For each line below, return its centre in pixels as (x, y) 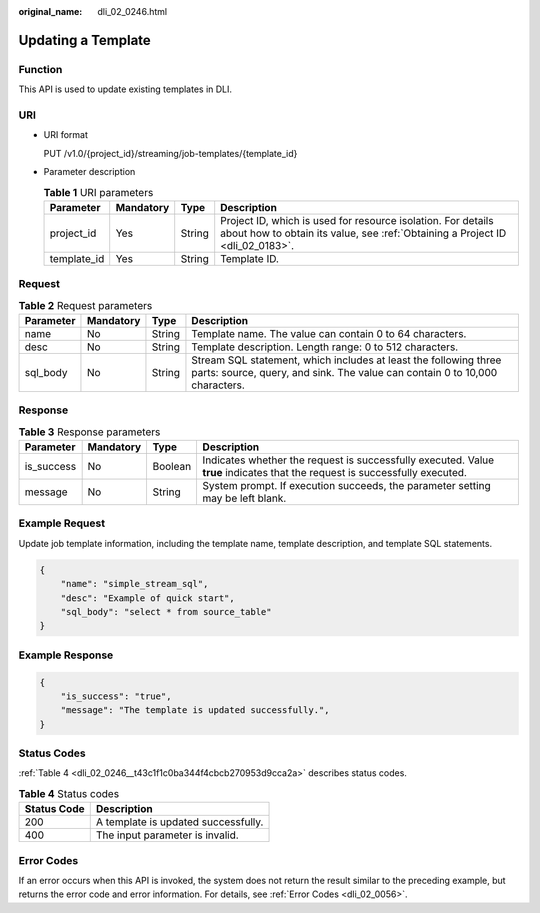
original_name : (50, 11)
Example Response (66, 655)
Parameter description (89, 172)
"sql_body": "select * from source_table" (166, 611)
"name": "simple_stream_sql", (134, 584)
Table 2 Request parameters (85, 305)
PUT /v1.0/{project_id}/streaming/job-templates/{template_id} (170, 153)
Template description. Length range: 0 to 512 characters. (325, 347)
